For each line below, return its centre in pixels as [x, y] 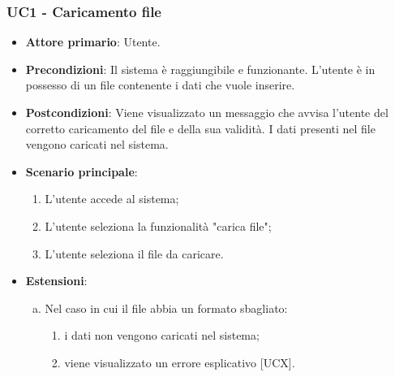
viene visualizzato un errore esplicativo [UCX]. [180, 362]
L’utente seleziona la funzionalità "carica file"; [158, 225]
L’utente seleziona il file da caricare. [134, 253]
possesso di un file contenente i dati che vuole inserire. [160, 85]
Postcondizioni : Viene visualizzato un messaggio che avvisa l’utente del [207, 112]
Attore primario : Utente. [93, 42]
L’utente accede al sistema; [112, 199]
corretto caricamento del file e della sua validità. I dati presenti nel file [200, 128]
